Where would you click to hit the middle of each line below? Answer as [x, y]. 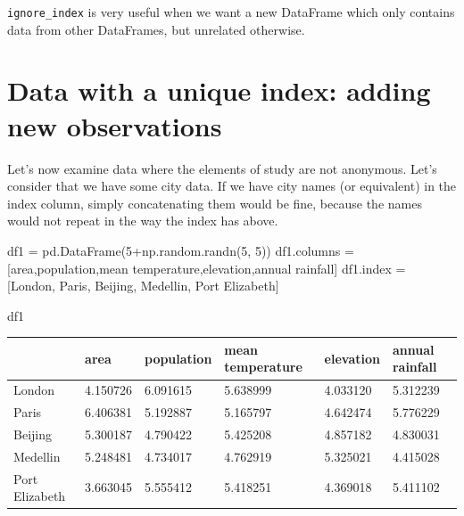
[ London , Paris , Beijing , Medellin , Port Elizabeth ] [143, 286]
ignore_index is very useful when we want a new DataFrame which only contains [231, 12]
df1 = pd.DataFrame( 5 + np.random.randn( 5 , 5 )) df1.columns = [181, 250]
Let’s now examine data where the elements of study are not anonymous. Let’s [222, 168]
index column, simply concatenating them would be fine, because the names [215, 203]
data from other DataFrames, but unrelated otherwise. [156, 29]
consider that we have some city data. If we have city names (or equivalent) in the [232, 186]
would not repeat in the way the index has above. [143, 221]
